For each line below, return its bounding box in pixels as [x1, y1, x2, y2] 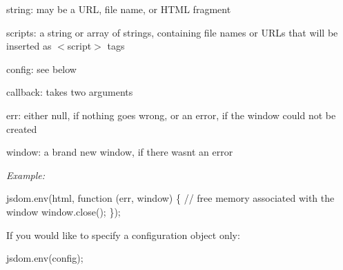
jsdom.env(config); [6, 251, 84, 265]
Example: [6, 167, 46, 182]
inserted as [6, 39, 52, 53]
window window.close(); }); [6, 204, 121, 218]
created [6, 121, 37, 136]
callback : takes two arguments [6, 85, 133, 99]
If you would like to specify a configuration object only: [6, 227, 240, 242]
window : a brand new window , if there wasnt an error [6, 145, 233, 159]
